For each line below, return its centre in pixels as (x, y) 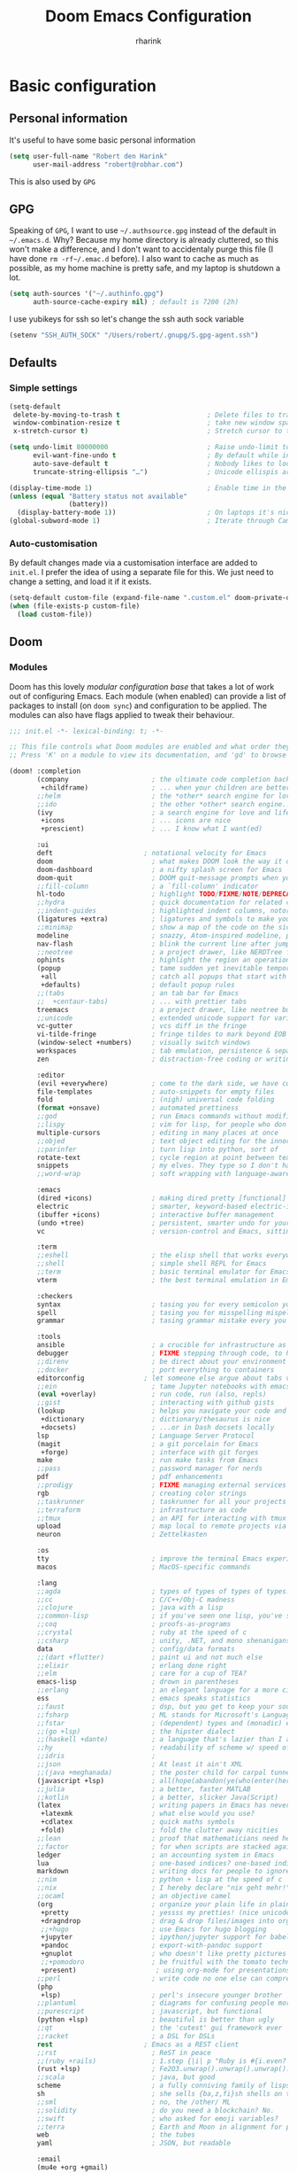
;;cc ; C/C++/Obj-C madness (136, 1600)
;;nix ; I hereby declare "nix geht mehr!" (164, 1888)
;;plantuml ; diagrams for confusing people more (165, 2003)
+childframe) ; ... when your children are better (166, 787)
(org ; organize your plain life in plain (164, 1904)
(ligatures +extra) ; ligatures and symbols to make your (165, 919)
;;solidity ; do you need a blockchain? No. (156, 2110)
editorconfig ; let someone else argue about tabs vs (165, 1378)
